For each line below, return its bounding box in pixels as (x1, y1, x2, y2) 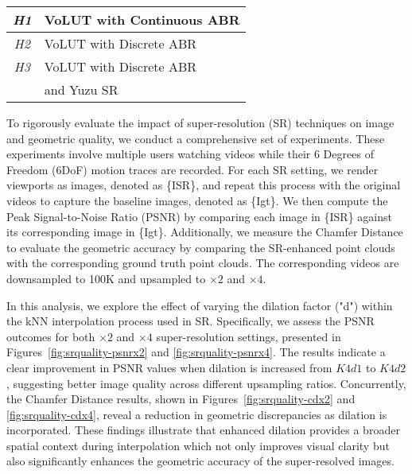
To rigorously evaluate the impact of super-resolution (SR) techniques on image (6, 115, 395, 130)
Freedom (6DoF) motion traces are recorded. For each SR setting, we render (6, 161, 379, 177)
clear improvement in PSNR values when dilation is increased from (6, 359, 332, 375)
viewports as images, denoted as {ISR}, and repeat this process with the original (6, 177, 401, 193)
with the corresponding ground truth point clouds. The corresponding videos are (6, 254, 399, 271)
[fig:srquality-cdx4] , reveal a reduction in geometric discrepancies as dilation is (6, 406, 387, 422)
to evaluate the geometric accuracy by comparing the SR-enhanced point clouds (6, 239, 395, 255)
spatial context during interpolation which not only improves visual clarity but (6, 437, 390, 453)
